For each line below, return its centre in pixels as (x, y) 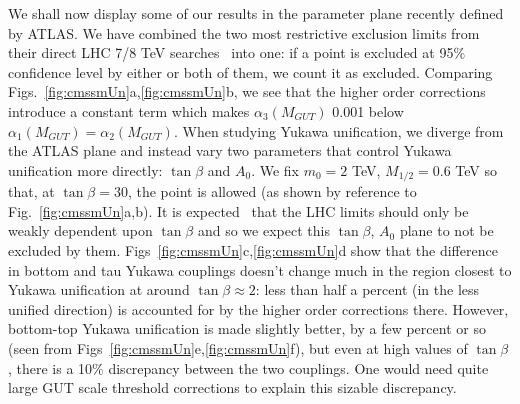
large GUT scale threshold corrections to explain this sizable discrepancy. (232, 387)
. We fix (275, 169)
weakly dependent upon (80, 230)
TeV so (476, 169)
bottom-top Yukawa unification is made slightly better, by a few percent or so (247, 328)
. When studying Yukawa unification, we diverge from (338, 130)
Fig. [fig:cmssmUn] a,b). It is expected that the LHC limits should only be (238, 210)
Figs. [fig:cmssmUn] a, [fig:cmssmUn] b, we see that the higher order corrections (247, 91)
